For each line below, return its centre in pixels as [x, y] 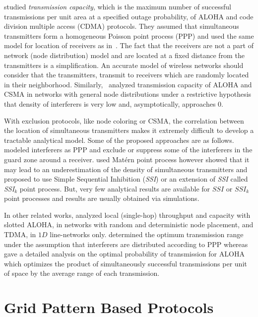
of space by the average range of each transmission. [82, 273]
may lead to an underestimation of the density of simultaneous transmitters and [126, 169]
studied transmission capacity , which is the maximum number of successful [118, 6]
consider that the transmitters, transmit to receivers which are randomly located [127, 75]
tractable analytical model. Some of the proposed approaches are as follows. [119, 140]
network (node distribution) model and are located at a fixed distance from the [124, 55]
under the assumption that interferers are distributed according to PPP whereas [126, 244]
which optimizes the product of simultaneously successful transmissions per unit [126, 263]
